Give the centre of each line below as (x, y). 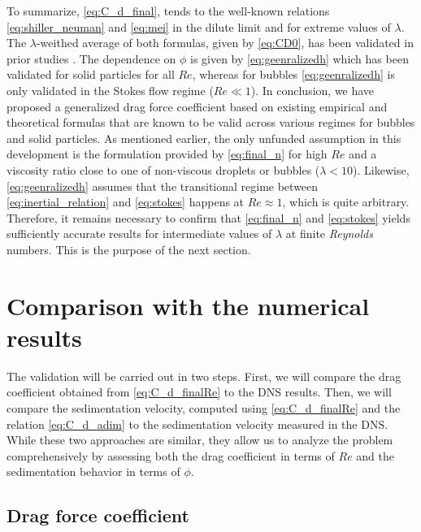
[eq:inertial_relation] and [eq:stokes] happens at (126, 202)
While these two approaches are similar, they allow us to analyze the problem (200, 440)
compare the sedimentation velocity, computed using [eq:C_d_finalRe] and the (204, 408)
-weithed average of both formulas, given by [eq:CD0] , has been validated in (225, 43)
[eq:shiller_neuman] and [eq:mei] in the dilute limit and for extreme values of (199, 26)
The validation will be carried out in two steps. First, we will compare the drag (204, 376)
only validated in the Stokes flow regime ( (110, 90)
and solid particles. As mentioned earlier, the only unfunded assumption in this (204, 138)
